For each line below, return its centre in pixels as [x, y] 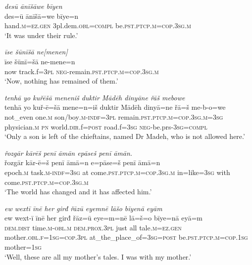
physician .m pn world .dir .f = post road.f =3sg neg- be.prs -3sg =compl [106, 126]
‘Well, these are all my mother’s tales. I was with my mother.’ [98, 256]
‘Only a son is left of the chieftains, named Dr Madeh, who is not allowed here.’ [125, 136]
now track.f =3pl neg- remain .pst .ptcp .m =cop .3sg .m [82, 71]
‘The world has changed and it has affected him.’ [78, 192]
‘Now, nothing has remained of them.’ [61, 81]
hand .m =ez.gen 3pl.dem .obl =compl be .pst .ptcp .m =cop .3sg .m [98, 25]
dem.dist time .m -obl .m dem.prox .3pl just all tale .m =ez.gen [93, 227]
